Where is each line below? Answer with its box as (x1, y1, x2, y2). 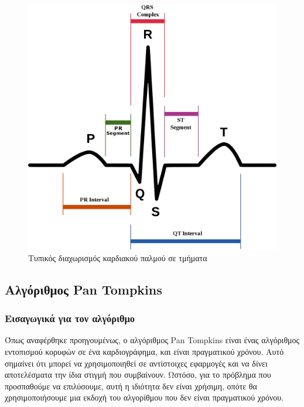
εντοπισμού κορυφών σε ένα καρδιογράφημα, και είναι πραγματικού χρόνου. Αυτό (5, 345, 284, 357)
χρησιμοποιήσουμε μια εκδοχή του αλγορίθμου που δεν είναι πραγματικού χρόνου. (5, 391, 284, 403)
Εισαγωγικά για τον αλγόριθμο (5, 311, 135, 326)
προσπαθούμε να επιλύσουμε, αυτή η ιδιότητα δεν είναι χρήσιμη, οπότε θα (5, 379, 257, 392)
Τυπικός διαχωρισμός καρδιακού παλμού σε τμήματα (28, 251, 207, 264)
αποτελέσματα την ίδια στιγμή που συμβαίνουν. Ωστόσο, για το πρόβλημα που (5, 368, 271, 381)
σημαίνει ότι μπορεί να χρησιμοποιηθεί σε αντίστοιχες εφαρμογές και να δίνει (5, 357, 268, 369)
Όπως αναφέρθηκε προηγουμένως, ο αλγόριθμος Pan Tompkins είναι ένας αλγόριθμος (5, 334, 300, 346)
